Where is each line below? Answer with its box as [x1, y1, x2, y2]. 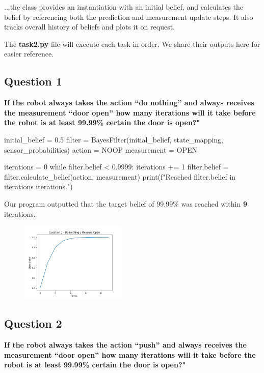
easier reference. [4, 48, 54, 59]
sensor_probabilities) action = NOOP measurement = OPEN [4, 144, 198, 155]
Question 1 [4, 73, 62, 89]
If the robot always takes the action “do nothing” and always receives [4, 97, 254, 108]
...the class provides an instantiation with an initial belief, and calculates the [4, 2, 244, 12]
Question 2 [4, 315, 62, 331]
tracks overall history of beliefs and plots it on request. [4, 21, 175, 32]
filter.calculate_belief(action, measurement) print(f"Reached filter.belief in [4, 171, 236, 182]
